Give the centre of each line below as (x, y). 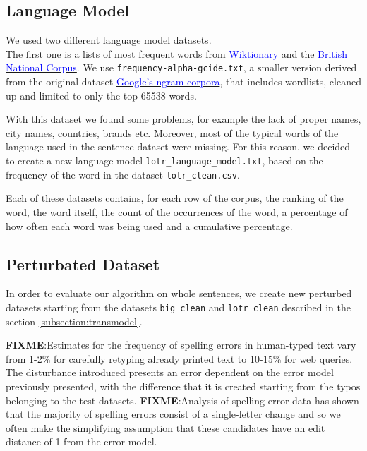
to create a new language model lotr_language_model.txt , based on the (164, 161)
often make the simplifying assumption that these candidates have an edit (166, 427)
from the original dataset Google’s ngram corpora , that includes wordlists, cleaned (183, 82)
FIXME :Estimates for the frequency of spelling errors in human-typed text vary (181, 345)
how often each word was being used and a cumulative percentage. (149, 225)
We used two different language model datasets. (109, 40)
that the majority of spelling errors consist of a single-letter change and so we (173, 414)
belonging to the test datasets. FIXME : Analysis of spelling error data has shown (182, 400)
